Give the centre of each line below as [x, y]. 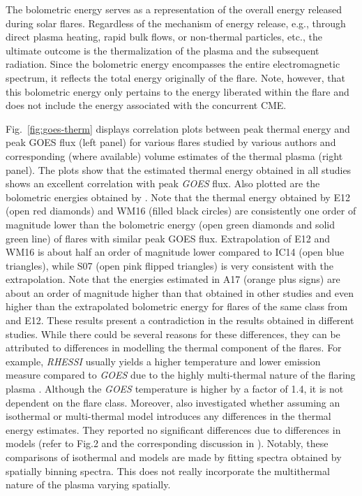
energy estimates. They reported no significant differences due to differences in [173, 429]
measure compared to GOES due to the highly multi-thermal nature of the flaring [181, 375]
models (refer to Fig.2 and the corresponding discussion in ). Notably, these [167, 443]
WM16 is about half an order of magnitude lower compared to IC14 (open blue [175, 252]
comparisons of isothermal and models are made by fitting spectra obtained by [174, 457]
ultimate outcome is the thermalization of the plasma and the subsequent [163, 50]
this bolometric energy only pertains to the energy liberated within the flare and [178, 91]
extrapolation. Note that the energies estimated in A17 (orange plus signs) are [173, 279]
